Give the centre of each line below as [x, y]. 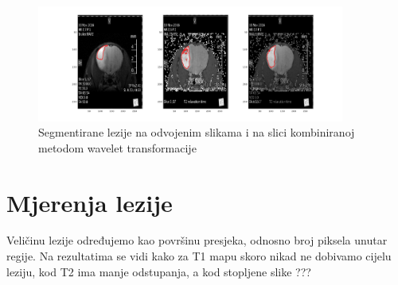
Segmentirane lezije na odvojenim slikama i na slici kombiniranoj [197, 132]
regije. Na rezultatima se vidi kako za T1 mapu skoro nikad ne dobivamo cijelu [199, 256]
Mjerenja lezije [90, 202]
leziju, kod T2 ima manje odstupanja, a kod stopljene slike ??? [159, 271]
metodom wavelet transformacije [117, 147]
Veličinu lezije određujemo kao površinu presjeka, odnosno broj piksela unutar [197, 240]
